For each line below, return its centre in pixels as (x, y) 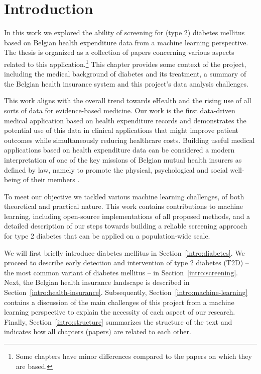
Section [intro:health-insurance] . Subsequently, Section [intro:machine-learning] (126, 292)
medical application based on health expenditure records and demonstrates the (125, 120)
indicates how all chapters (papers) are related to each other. (98, 331)
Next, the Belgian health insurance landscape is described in (97, 282)
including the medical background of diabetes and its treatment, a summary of (125, 74)
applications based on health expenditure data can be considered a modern (119, 150)
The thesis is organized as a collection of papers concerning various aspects (119, 52)
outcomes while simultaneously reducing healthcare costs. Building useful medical (129, 140)
